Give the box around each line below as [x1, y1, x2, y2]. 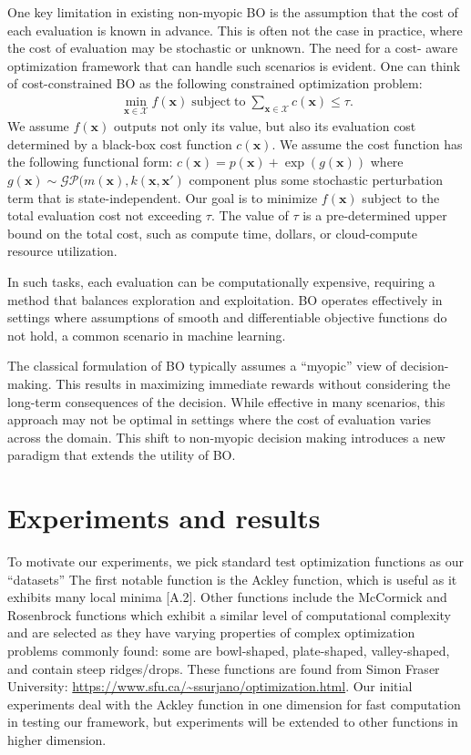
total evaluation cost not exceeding [7, 206, 202, 225]
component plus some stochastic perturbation [189, 170, 443, 189]
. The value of [210, 206, 289, 225]
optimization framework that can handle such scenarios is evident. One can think [7, 56, 461, 75]
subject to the [362, 188, 440, 207]
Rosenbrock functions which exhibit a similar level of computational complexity [7, 605, 452, 624]
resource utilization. [7, 241, 118, 260]
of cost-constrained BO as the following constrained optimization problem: [7, 74, 423, 93]
